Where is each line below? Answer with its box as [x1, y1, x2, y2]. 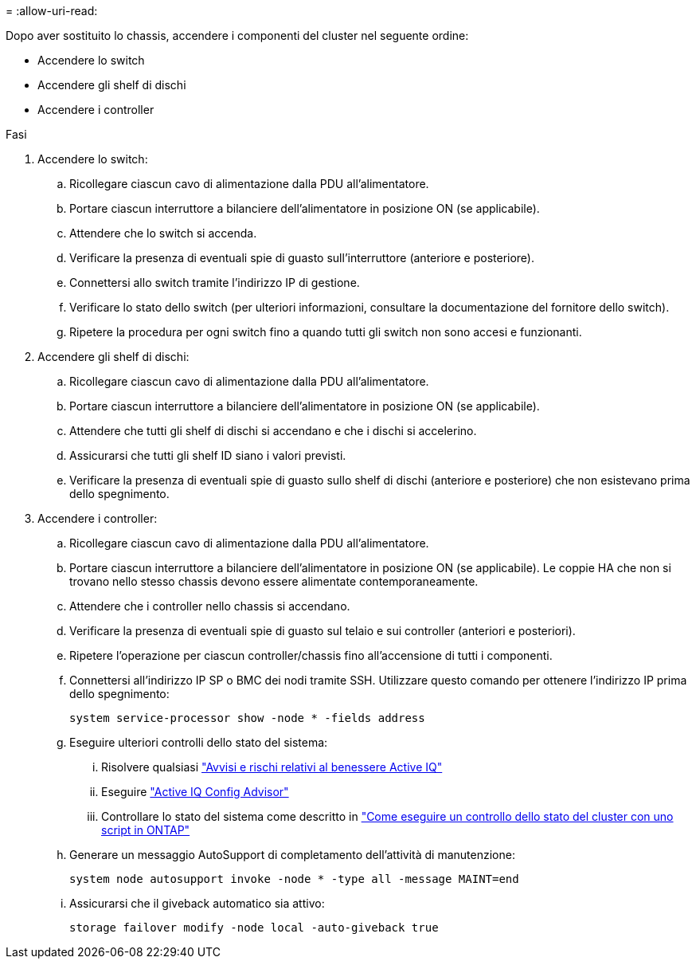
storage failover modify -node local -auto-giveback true [69, 921, 439, 934]
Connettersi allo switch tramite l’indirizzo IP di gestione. [69, 276, 360, 289]
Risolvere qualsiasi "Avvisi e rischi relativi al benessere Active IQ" [101, 760, 443, 774]
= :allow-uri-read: [6, 4, 98, 18]
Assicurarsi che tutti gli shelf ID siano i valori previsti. [69, 449, 346, 462]
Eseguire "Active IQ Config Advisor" [101, 785, 289, 798]
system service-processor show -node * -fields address [69, 712, 425, 724]
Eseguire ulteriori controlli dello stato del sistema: [69, 736, 328, 749]
